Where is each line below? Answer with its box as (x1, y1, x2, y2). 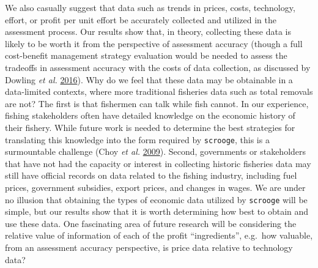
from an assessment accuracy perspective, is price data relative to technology (5, 241, 293, 253)
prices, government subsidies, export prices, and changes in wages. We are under (5, 181, 306, 193)
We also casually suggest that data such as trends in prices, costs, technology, (5, 1, 295, 13)
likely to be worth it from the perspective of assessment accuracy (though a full (5, 37, 303, 50)
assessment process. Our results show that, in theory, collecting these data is (5, 25, 292, 38)
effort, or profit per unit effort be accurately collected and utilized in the (5, 13, 276, 26)
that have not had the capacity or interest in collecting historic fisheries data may (5, 157, 311, 169)
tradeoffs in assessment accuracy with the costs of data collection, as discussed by (5, 61, 311, 73)
